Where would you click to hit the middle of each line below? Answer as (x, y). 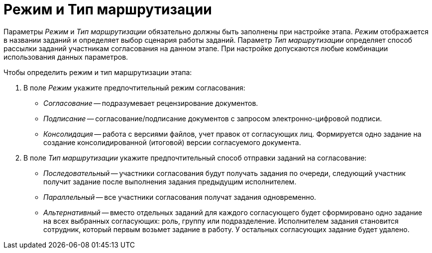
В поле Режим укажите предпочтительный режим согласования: (134, 87)
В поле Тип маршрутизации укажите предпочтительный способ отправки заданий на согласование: (195, 158)
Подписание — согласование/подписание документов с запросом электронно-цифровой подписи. (213, 118)
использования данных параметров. (66, 57)
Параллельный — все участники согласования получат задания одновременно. (180, 197)
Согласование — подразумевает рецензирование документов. (151, 103)
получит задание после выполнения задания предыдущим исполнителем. (170, 181)
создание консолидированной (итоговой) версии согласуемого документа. (172, 142)
